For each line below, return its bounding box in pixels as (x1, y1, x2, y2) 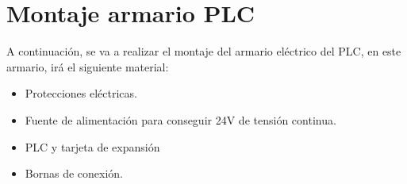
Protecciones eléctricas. (25, 85, 137, 102)
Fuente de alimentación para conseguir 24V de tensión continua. (25, 111, 336, 128)
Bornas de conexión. (25, 165, 123, 182)
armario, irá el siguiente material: (6, 58, 169, 75)
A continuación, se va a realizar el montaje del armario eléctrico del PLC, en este (6, 43, 401, 59)
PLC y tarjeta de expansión (25, 138, 160, 155)
